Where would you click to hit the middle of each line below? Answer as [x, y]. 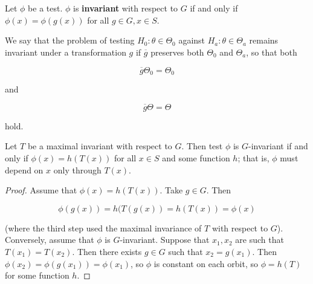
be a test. [45, 8]
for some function [37, 275]
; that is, [253, 158]
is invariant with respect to [126, 8]
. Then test [202, 146]
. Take [171, 190]
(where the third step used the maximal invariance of [103, 228]
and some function [196, 158]
